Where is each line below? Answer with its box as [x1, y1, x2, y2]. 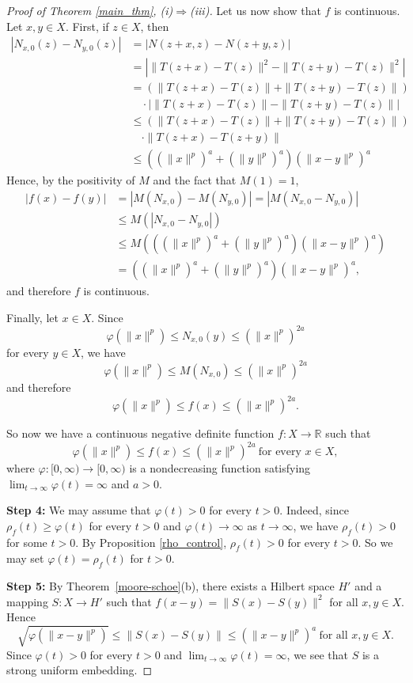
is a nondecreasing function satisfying [129, 460, 311, 476]
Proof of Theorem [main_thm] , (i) [6, 2, 173, 18]
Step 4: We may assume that [6, 502, 151, 518]
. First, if [65, 17, 109, 34]
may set [6, 550, 44, 567]
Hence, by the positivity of [6, 172, 135, 188]
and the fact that [153, 172, 237, 188]
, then [140, 17, 169, 34]
